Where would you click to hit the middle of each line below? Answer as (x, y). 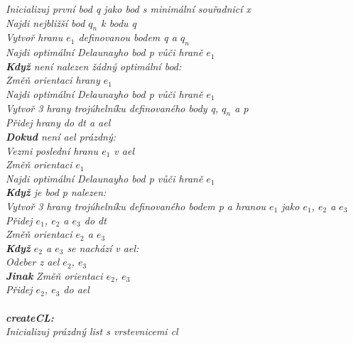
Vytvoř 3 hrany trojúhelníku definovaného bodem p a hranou (136, 206)
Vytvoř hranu (34, 37)
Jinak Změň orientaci (54, 275)
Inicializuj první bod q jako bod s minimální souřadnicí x (129, 9)
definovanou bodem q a (127, 37)
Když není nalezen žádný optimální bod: (94, 66)
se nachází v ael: (103, 247)
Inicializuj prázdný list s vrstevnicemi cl (92, 331)
